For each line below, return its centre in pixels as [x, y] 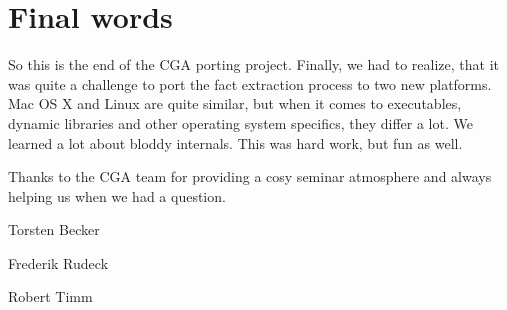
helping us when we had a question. [117, 195]
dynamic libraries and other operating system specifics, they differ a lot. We [240, 122]
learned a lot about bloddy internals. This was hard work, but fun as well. [235, 142]
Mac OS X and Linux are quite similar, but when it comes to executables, [235, 103]
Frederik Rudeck [58, 262]
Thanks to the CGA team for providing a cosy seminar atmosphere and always [250, 176]
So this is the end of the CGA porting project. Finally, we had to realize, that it [253, 64]
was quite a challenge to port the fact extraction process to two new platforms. [250, 83]
